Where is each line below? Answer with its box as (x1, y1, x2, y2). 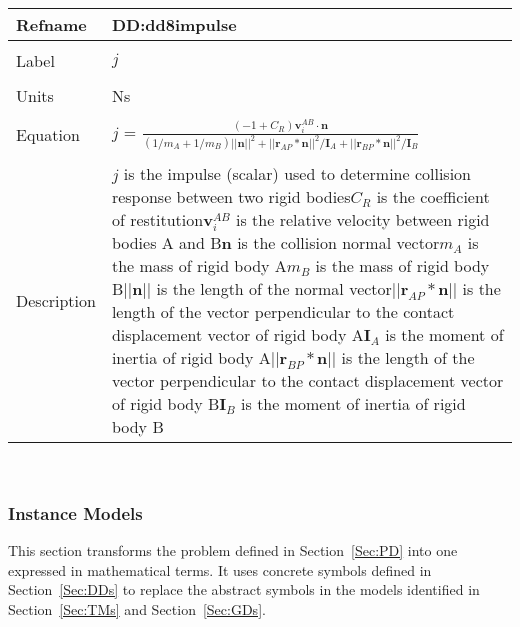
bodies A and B (111, 231, 222, 255)
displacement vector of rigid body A (111, 323, 364, 347)
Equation (16, 123, 80, 147)
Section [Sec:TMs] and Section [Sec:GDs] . (8, 598, 266, 619)
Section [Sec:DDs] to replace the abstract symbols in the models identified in (8, 579, 480, 600)
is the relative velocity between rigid (236, 208, 490, 232)
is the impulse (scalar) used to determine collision (123, 162, 472, 186)
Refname (16, 13, 87, 36)
